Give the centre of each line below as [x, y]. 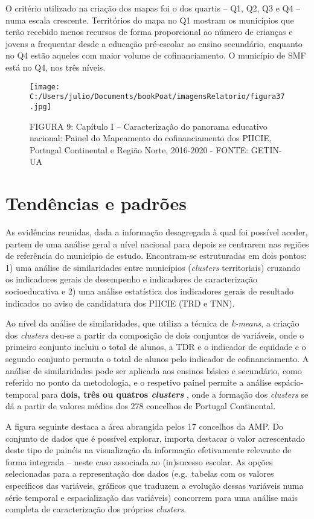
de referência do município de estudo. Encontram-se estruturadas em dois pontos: [156, 256]
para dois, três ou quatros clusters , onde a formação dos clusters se [175, 394]
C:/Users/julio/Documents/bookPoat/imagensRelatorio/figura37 [157, 97]
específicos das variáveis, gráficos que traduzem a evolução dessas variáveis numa [155, 485]
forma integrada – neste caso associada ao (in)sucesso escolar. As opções [139, 461]
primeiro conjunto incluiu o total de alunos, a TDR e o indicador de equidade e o [156, 347]
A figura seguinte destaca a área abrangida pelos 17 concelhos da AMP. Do [145, 426]
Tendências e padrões [96, 203]
